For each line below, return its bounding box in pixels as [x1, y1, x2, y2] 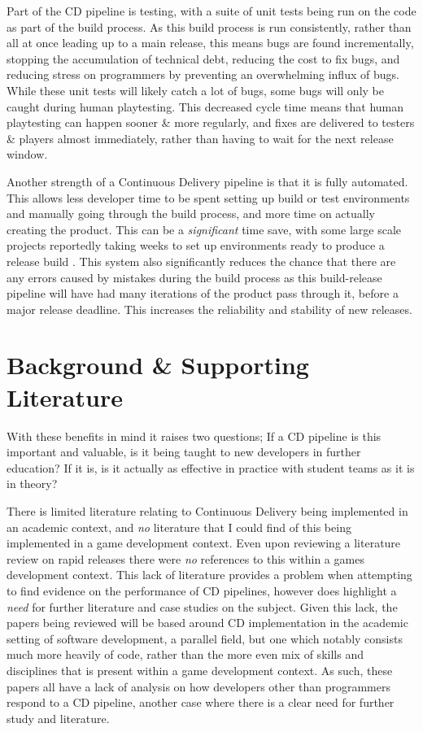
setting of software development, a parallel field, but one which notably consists [7, 630, 403, 647]
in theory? [7, 475, 58, 492]
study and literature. [7, 709, 110, 726]
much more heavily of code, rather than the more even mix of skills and [7, 646, 364, 663]
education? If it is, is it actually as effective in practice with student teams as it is [7, 459, 415, 476]
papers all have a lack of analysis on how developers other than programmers [7, 678, 390, 695]
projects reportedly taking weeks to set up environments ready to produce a [7, 237, 385, 254]
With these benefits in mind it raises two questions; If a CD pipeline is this [7, 427, 382, 444]
